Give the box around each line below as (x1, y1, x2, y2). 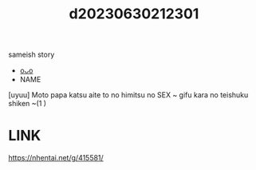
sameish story (8, 49, 55, 60)
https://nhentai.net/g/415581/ (8, 153, 104, 163)
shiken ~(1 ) (8, 99, 46, 109)
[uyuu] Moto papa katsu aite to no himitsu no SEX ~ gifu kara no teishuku (8, 90, 249, 100)
